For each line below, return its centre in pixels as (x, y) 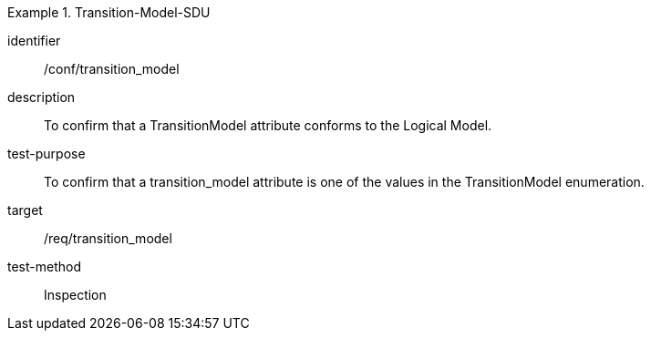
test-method (44, 266)
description (41, 97)
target (25, 210)
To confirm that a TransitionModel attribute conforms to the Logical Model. (268, 125)
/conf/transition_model (112, 69)
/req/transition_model (108, 238)
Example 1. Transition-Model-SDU (109, 12)
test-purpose (46, 154)
